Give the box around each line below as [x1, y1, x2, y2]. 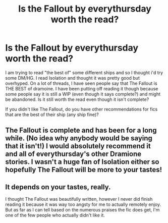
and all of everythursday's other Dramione [5, 150, 142, 158]
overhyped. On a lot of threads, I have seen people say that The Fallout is [5, 80, 157, 86]
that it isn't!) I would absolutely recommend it [5, 142, 151, 150]
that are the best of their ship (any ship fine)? [5, 111, 99, 118]
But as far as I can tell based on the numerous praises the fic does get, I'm [5, 207, 160, 213]
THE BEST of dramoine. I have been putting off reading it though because [5, 85, 158, 91]
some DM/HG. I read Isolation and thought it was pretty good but [5, 75, 140, 81]
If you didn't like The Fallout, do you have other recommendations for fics [5, 106, 158, 112]
